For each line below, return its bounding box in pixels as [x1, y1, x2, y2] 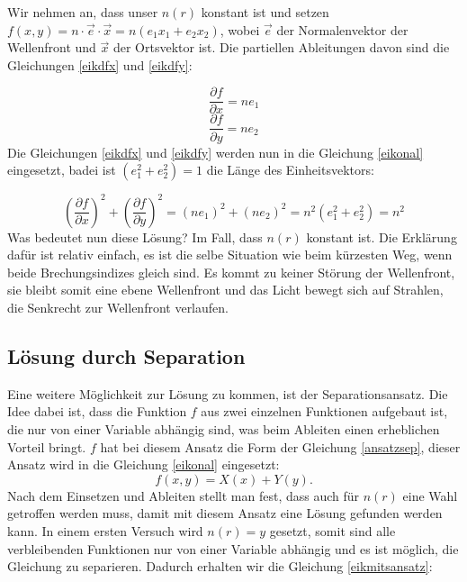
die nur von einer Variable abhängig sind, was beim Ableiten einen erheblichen [7, 419, 440, 438]
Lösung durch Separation [7, 341, 246, 369]
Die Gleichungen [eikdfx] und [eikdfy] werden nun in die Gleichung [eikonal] [7, 142, 424, 161]
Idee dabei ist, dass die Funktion [7, 402, 187, 421]
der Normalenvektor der [276, 20, 409, 39]
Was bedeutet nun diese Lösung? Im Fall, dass [7, 227, 263, 246]
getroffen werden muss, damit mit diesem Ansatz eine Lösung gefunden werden [7, 504, 443, 523]
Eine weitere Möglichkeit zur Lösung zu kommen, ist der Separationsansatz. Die [7, 384, 448, 403]
